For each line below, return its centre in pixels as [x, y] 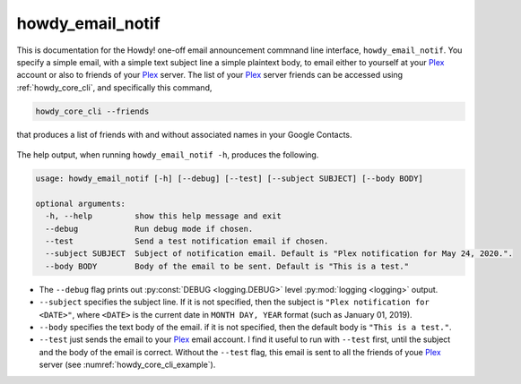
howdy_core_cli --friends [92, 111]
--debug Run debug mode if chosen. [149, 229]
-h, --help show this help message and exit [163, 216]
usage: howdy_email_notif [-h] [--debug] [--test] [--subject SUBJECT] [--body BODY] [229, 179]
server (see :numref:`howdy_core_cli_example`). [127, 365]
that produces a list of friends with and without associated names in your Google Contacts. [185, 134]
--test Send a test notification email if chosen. [187, 241]
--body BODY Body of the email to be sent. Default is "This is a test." [227, 266]
